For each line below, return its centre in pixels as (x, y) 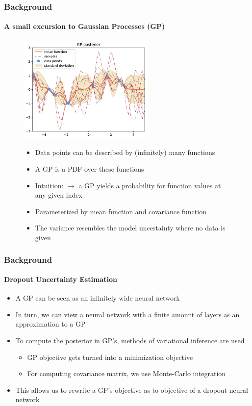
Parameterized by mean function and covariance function (121, 211)
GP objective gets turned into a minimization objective (110, 357)
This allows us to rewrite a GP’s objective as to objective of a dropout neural (132, 390)
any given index (59, 195)
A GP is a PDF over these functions (89, 169)
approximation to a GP (50, 324)
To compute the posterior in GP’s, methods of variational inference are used (130, 341)
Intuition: (49, 185)
